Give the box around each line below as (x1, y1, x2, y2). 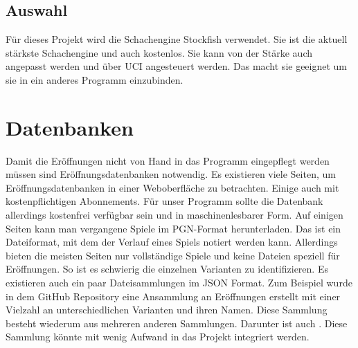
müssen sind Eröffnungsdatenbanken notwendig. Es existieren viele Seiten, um (6, 167, 336, 181)
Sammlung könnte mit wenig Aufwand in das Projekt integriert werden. (6, 329, 310, 344)
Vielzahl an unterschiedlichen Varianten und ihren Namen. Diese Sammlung (6, 302, 328, 317)
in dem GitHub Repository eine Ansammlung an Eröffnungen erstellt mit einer (6, 289, 341, 303)
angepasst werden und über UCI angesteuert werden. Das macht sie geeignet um (6, 59, 348, 73)
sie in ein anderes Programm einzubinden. (6, 72, 184, 86)
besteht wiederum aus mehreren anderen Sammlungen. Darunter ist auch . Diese (6, 315, 348, 330)
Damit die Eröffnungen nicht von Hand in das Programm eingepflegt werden (6, 153, 330, 167)
